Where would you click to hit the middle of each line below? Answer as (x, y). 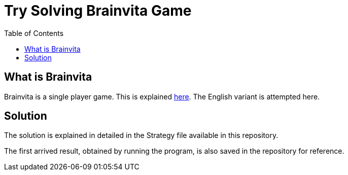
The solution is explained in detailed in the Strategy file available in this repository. (141, 135)
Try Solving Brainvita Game (98, 11)
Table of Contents (34, 33)
